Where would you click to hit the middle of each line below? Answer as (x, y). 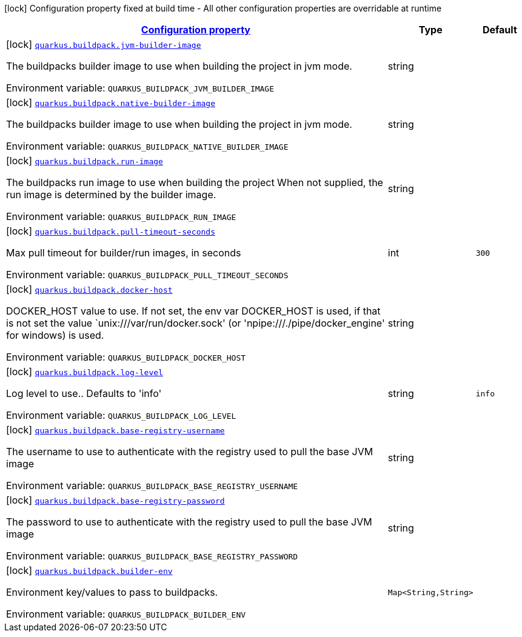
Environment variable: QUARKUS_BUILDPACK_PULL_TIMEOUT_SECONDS (147, 275)
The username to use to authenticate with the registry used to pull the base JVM (190, 452)
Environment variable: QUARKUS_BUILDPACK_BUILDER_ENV (126, 614)
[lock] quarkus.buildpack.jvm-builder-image (104, 44)
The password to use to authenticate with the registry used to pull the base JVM (189, 522)
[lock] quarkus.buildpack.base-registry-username (115, 430)
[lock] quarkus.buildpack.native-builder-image (111, 102)
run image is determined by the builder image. (111, 195)
